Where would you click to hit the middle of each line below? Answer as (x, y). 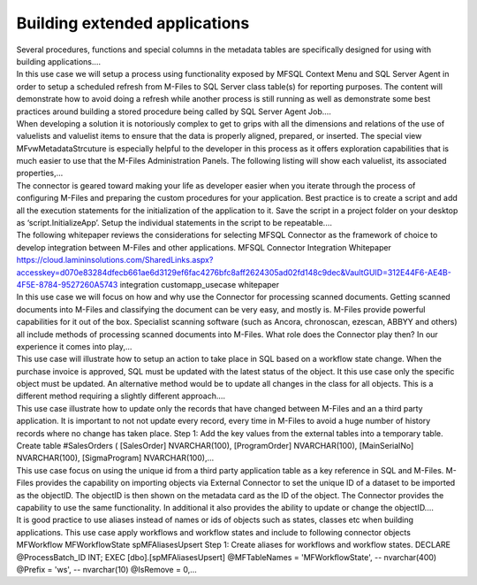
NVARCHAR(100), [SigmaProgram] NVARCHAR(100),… (115, 458)
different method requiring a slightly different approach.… (121, 396)
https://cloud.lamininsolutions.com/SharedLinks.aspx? (115, 260)
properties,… (40, 173)
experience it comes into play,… (74, 346)
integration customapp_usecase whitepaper (200, 284)
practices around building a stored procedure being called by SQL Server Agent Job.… (174, 112)
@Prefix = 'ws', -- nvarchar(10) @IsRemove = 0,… (107, 569)
